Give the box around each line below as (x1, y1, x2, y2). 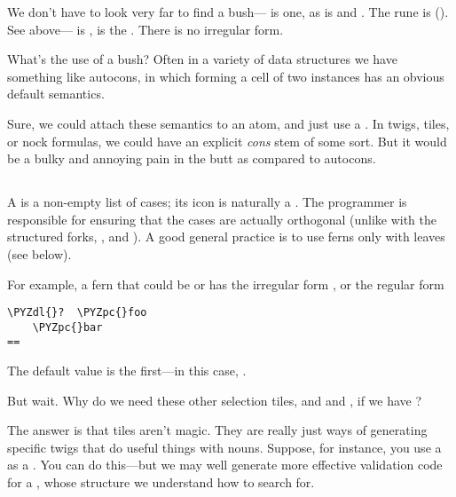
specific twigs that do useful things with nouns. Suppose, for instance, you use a (7, 438, 442, 456)
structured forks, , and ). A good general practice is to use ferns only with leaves (7, 227, 445, 246)
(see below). (7, 244, 72, 263)
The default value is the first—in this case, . (7, 361, 247, 380)
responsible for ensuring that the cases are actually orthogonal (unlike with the (7, 209, 436, 228)
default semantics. (7, 84, 105, 103)
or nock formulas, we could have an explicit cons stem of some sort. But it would (7, 131, 447, 150)
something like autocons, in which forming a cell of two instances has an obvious (7, 67, 444, 85)
